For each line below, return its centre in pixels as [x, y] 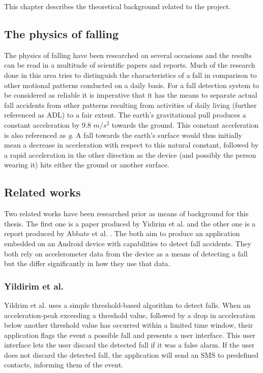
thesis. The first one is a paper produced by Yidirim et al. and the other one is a [130, 223]
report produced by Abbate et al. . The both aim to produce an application [122, 233]
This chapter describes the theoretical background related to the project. [118, 6]
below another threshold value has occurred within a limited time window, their [129, 325]
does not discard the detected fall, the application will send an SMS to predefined [131, 354]
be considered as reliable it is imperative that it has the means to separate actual [131, 95]
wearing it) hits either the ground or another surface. [87, 165]
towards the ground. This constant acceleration [185, 124]
